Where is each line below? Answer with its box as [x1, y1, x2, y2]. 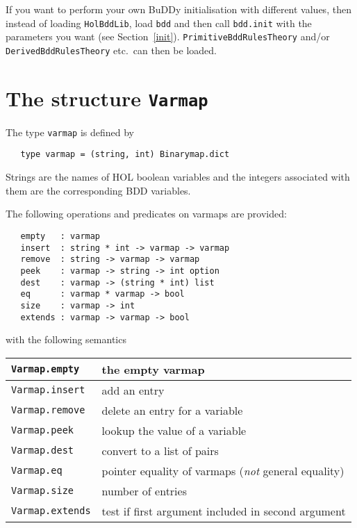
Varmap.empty [11, 363, 80, 375]
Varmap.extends [11, 505, 91, 517]
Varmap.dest [11, 445, 74, 456]
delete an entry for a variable [101, 402, 243, 418]
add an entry [101, 381, 165, 398]
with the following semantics [6, 332, 126, 347]
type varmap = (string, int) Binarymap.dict [20, 149, 230, 160]
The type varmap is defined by [6, 124, 134, 139]
